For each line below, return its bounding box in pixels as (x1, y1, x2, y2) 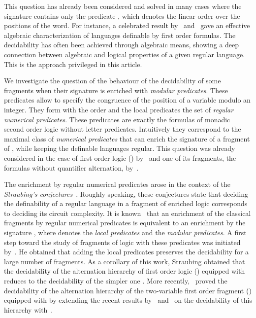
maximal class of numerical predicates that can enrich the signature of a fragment (4, 133, 250, 143)
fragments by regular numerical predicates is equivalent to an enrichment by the (4, 217, 246, 228)
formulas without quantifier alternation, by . (4, 162, 139, 173)
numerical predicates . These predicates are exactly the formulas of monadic (4, 114, 230, 124)
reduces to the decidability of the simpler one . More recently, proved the (4, 276, 227, 286)
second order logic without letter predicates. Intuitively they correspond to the (4, 124, 241, 134)
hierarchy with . (4, 304, 53, 315)
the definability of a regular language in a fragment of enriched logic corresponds (4, 198, 248, 209)
